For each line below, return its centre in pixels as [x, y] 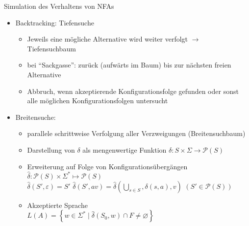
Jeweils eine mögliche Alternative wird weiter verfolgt [108, 39]
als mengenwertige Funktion [124, 149]
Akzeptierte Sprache [57, 205]
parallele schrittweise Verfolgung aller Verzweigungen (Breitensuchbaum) [136, 133]
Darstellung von [51, 149]
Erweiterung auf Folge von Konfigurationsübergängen [107, 166]
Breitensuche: [36, 117]
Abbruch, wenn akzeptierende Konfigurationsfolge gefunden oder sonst [133, 91]
